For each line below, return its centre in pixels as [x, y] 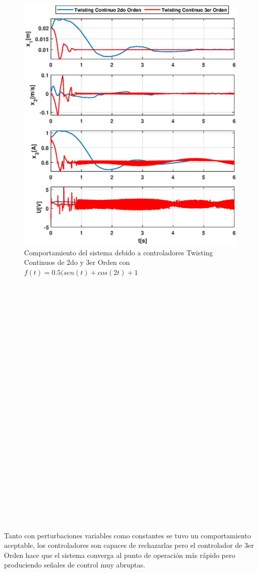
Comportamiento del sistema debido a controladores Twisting [119, 252]
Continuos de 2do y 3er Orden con [77, 262]
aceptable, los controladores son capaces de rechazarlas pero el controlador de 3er [129, 545]
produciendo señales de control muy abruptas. [75, 565]
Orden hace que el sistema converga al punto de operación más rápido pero [120, 555]
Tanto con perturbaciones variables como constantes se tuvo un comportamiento [127, 535]
